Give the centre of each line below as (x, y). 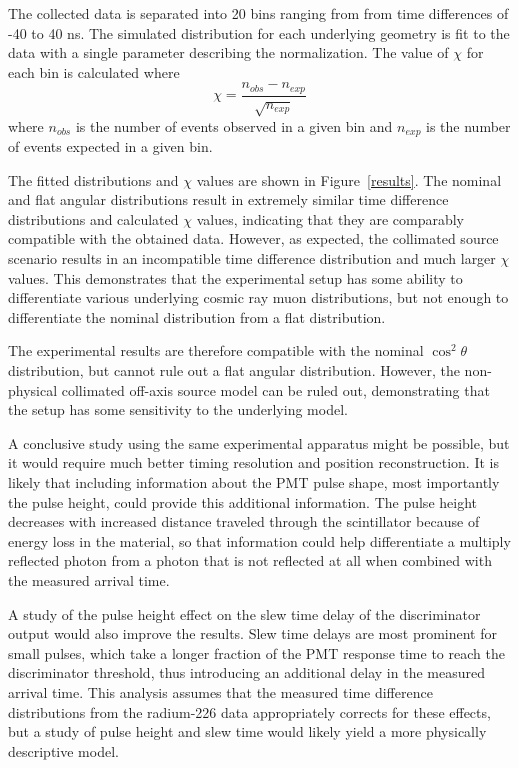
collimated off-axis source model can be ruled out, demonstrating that (275, 389)
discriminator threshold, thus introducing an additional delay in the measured (246, 672)
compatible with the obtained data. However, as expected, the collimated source (253, 238)
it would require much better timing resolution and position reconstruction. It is (253, 462)
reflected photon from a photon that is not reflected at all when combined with (250, 560)
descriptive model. (63, 750)
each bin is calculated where (94, 71)
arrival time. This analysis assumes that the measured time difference (220, 691)
